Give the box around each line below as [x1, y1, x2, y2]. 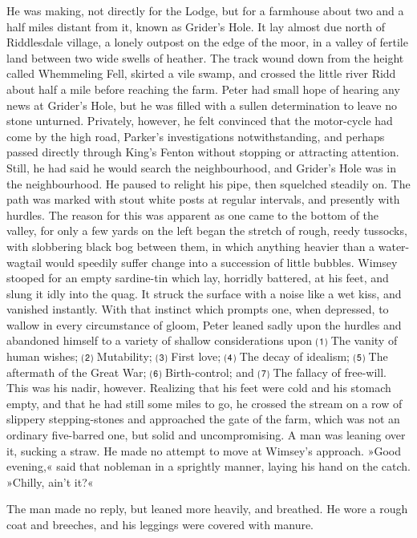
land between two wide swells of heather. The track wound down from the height [6, 49, 404, 66]
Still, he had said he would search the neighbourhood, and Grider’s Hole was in [6, 159, 396, 176]
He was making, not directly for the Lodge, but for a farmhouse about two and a [6, 2, 404, 18]
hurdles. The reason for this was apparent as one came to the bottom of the [6, 206, 379, 223]
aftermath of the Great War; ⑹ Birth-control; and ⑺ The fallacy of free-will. [6, 363, 387, 380]
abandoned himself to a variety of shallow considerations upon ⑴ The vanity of [6, 332, 398, 349]
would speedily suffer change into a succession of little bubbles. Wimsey [45, 253, 398, 270]
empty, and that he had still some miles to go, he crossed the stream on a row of [6, 394, 403, 411]
